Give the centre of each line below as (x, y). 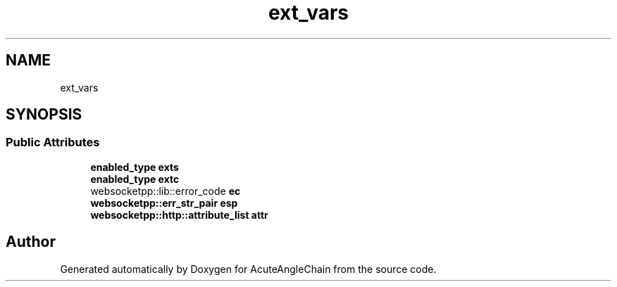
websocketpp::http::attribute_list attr (179, 215)
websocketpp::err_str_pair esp (164, 203)
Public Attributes (53, 142)
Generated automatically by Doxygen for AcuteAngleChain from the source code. (248, 269)
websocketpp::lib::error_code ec (166, 191)
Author (31, 242)
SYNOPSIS (44, 115)
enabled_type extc (135, 179)
